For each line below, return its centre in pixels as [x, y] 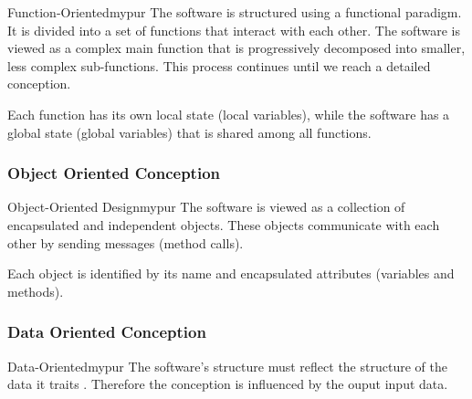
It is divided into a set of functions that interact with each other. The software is [234, 30]
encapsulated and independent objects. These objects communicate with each [224, 224]
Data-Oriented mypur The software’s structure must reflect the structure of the [227, 366]
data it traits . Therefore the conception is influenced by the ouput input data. [228, 384]
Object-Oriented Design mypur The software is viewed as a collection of [206, 207]
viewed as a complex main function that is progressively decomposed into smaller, [236, 48]
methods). [36, 291]
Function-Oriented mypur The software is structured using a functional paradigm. [235, 12]
